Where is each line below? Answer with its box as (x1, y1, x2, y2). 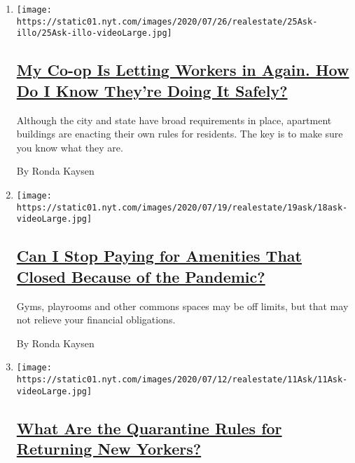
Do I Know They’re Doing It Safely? (16, 79, 288, 101)
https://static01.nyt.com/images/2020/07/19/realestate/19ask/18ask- (16, 202, 348, 213)
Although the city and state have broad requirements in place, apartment (16, 112, 332, 127)
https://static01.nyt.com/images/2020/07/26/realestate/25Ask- (16, 16, 318, 27)
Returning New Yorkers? (16, 438, 202, 459)
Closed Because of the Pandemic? (16, 265, 265, 287)
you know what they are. (16, 140, 123, 154)
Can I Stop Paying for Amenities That (16, 245, 302, 267)
